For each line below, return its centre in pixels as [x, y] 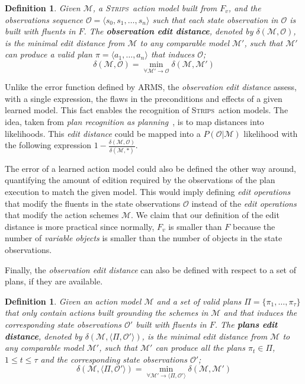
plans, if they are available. [54, 281]
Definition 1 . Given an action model [73, 301]
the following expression [48, 145]
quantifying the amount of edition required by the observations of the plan [140, 180]
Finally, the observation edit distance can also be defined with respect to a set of [150, 269]
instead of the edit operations [244, 203]
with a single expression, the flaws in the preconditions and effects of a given [144, 98]
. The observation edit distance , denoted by [168, 31]
